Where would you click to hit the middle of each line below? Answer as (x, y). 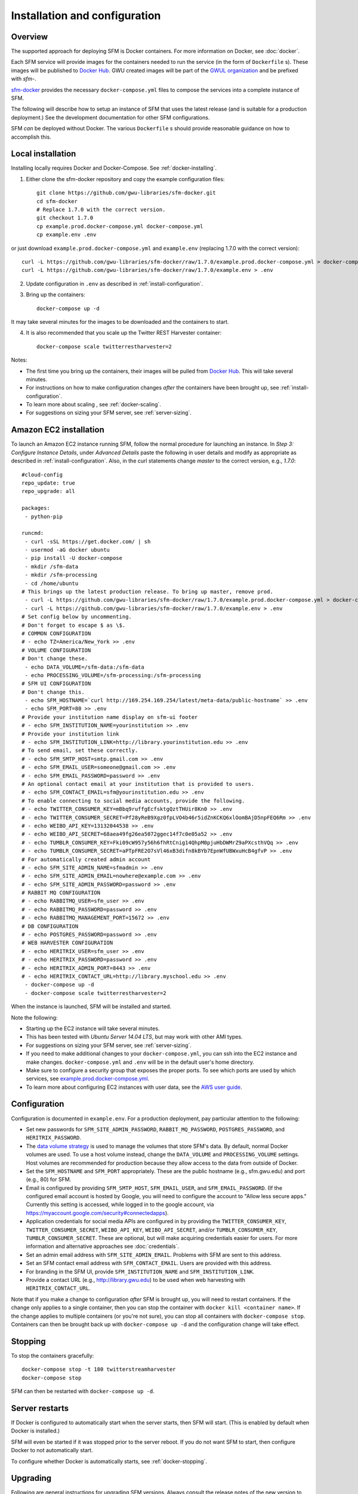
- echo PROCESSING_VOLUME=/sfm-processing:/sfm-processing (113, 675)
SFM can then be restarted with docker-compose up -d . (83, 1391)
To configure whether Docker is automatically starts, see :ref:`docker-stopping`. (109, 1461)
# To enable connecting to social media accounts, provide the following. (133, 800)
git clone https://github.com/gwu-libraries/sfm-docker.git (126, 193)
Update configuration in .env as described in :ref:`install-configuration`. (115, 283)
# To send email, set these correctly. (80, 751)
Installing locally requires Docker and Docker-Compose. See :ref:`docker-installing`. (114, 168)
